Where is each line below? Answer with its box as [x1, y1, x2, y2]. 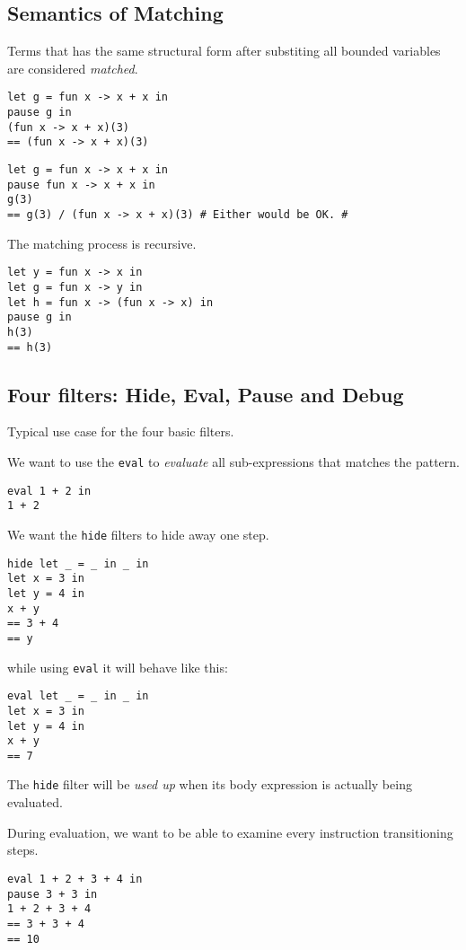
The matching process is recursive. [7, 233, 197, 252]
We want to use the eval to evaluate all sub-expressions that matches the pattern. [7, 452, 460, 471]
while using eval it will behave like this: [7, 657, 228, 676]
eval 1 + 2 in [7, 484, 92, 497]
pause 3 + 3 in [7, 887, 98, 901]
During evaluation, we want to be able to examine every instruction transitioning [7, 822, 453, 841]
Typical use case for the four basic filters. [7, 422, 234, 441]
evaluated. [7, 793, 63, 812]
